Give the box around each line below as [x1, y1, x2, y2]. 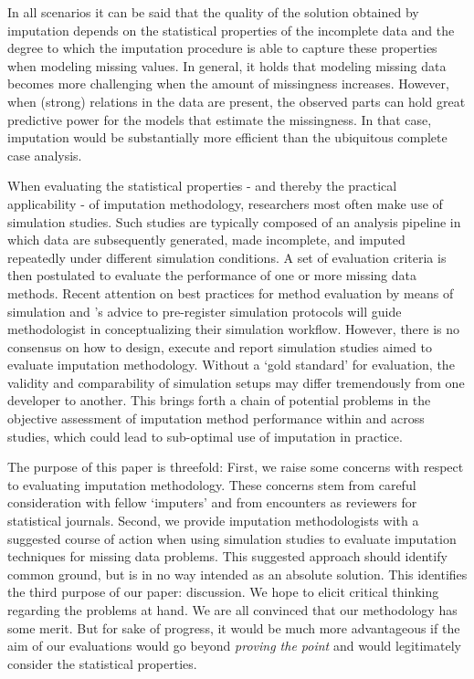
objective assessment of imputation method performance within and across [7, 409, 425, 428]
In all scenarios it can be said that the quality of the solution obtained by [7, 3, 419, 21]
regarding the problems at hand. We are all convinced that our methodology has [7, 601, 458, 619]
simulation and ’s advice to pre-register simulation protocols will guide [7, 301, 402, 320]
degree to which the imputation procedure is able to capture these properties [7, 38, 437, 57]
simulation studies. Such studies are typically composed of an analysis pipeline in [7, 212, 461, 231]
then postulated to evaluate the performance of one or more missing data [7, 266, 416, 285]
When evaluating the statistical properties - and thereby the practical [7, 176, 397, 195]
